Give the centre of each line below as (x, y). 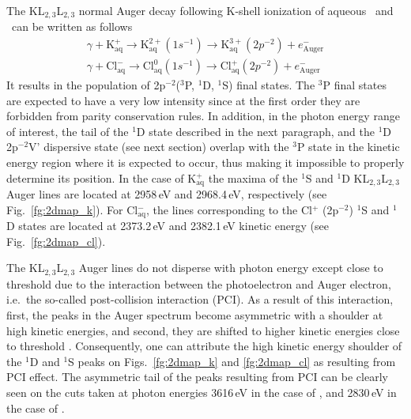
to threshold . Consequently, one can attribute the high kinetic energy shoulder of (204, 346)
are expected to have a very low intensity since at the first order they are (183, 100)
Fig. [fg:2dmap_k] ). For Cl (72, 209)
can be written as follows (72, 26)
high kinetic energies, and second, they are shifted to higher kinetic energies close (203, 330)
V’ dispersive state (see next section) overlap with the (159, 147)
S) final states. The (269, 85)
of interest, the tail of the (68, 131)
